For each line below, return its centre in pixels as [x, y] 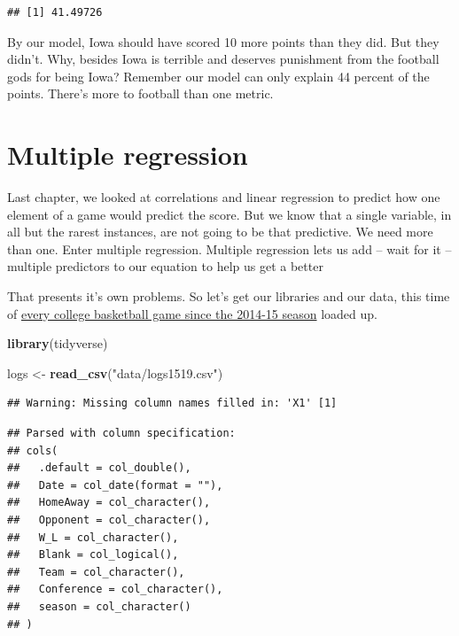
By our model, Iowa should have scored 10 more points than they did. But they [223, 41]
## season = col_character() [99, 606]
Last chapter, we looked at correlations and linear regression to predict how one [224, 197]
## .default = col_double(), [99, 468]
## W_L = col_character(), [93, 537]
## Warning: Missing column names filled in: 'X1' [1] [172, 403]
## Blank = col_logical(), [93, 555]
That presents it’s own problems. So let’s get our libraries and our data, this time [229, 296]
